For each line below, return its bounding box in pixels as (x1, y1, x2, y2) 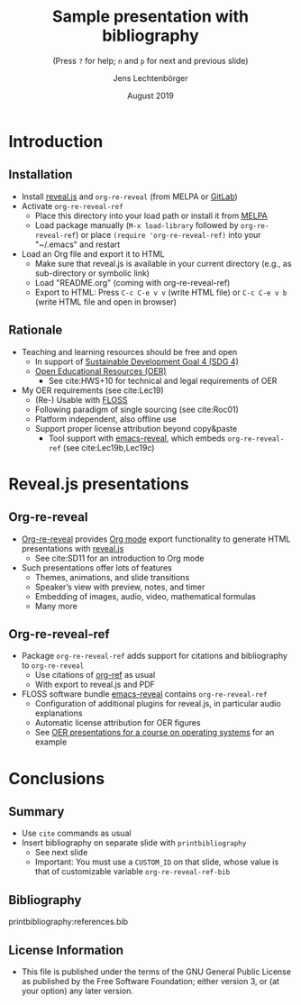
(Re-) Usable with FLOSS (34, 394, 128, 405)
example (34, 736, 68, 747)
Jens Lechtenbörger (113, 72, 188, 83)
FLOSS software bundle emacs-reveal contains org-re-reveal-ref (21, 689, 268, 699)
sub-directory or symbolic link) (34, 268, 150, 279)
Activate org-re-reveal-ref (21, 200, 123, 211)
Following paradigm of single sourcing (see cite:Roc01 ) (34, 404, 240, 415)
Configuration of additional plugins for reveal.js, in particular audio (34, 699, 281, 709)
